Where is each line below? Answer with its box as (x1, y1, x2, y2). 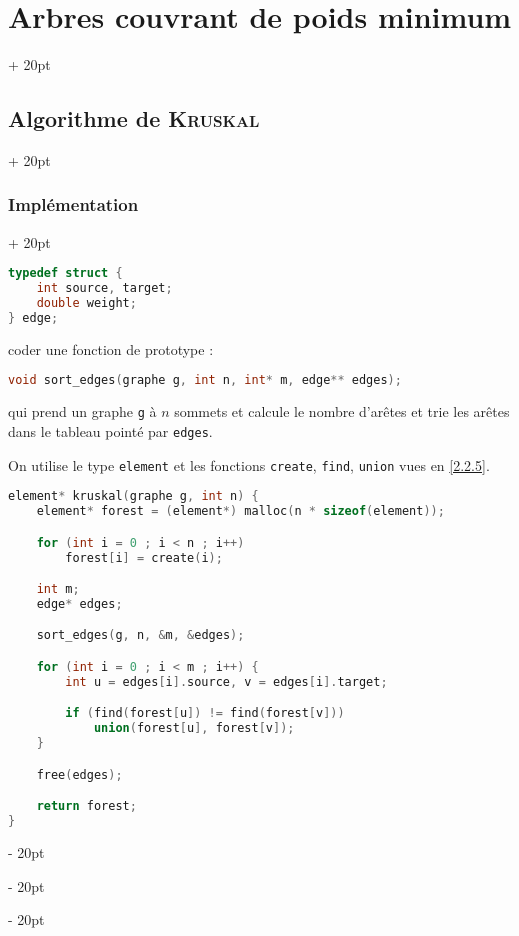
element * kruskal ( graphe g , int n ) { (8, 489, 259, 504)
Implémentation (8, 192, 139, 217)
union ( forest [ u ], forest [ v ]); (93, 721, 295, 736)
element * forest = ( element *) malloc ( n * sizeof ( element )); (36, 504, 445, 519)
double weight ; (36, 296, 137, 311)
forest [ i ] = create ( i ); (65, 550, 223, 565)
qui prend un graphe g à (8, 401, 157, 422)
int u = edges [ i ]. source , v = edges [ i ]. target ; (65, 674, 388, 689)
